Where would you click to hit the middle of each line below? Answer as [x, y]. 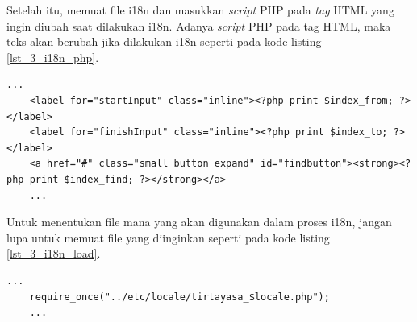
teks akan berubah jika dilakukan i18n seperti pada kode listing [164, 41]
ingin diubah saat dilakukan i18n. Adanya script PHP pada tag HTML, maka [199, 25]
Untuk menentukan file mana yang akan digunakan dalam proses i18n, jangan [199, 222]
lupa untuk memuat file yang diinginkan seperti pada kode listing [168, 237]
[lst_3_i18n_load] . [54, 253]
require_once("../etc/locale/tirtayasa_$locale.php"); [179, 297]
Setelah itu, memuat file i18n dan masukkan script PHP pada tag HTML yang [200, 10]
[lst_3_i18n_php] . [53, 57]
